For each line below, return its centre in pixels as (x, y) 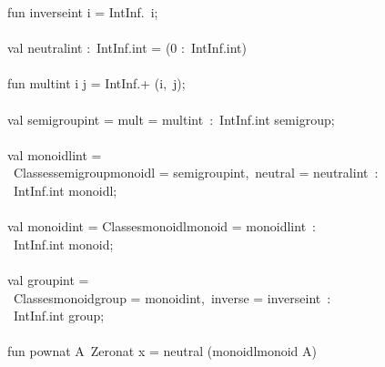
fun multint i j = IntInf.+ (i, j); (96, 83)
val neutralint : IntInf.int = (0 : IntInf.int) (127, 48)
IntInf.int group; (59, 316)
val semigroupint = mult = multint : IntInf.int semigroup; (171, 119)
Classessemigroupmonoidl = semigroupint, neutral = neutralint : (196, 173)
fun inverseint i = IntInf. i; (83, 12)
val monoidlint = (55, 154)
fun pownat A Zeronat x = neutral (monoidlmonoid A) (162, 351)
